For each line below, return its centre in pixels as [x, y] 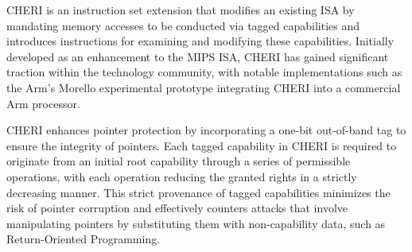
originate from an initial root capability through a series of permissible [179, 161]
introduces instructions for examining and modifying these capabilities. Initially [200, 41]
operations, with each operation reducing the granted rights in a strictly [182, 176]
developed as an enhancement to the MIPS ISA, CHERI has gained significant [198, 56]
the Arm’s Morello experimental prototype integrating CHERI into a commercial [204, 87]
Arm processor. [43, 103]
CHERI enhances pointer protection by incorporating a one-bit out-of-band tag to [206, 130]
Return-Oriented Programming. [84, 239]
